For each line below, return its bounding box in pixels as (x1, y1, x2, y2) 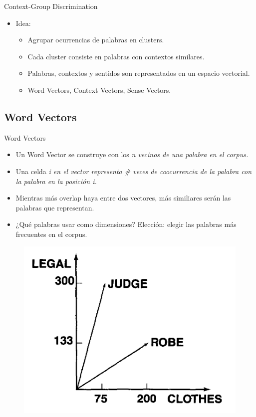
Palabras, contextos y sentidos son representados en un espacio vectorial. (27, 68, 250, 78)
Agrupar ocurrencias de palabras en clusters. (27, 34, 164, 45)
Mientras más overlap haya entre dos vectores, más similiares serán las (15, 193, 231, 203)
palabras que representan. (15, 202, 94, 212)
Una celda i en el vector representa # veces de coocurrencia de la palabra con (15, 166, 252, 176)
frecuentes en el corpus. (15, 228, 87, 239)
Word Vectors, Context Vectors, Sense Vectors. (27, 84, 171, 95)
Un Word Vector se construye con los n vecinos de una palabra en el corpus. (15, 149, 249, 160)
